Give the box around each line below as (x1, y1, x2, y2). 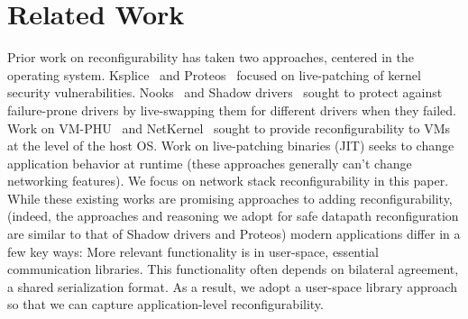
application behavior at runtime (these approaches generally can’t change (7, 153, 412, 172)
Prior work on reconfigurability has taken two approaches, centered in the (7, 48, 414, 67)
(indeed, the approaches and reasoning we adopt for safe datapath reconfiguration (7, 206, 459, 225)
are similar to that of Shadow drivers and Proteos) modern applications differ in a (7, 224, 461, 243)
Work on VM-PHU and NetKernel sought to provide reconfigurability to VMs (7, 118, 450, 137)
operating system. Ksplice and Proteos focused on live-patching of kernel (7, 65, 421, 84)
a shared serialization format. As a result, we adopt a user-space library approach (7, 277, 457, 296)
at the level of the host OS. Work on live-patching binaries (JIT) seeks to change (7, 136, 454, 155)
